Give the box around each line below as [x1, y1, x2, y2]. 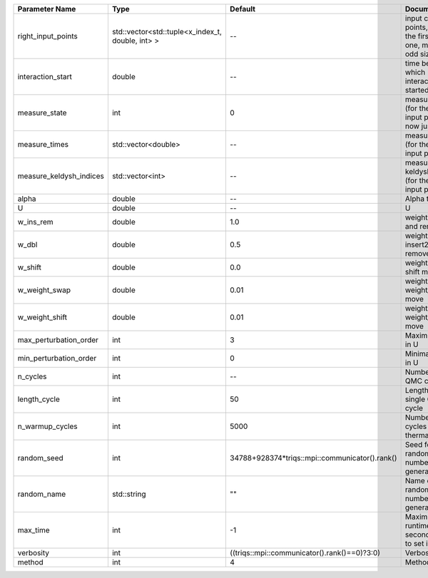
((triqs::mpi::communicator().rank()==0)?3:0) [229, 548, 381, 557]
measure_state [17, 108, 67, 118]
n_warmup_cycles [17, 421, 78, 431]
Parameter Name [17, 4, 76, 14]
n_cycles [17, 371, 47, 381]
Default [229, 4, 256, 14]
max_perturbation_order [17, 335, 99, 345]
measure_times [17, 140, 69, 149]
